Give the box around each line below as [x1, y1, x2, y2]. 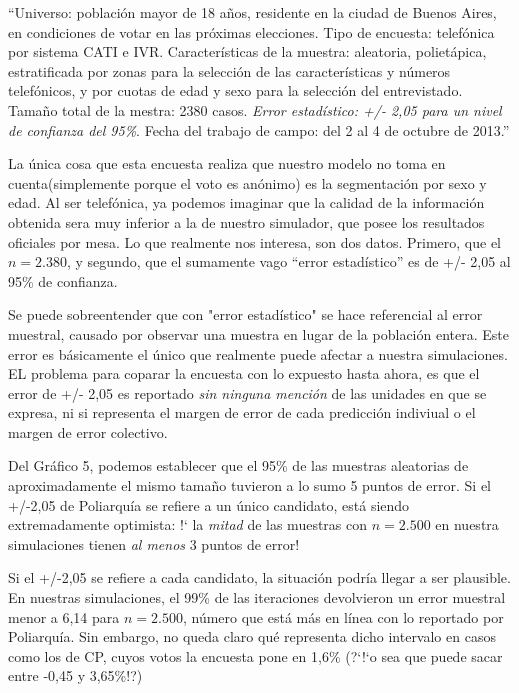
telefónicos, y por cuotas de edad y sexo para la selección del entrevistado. [8, 80, 463, 101]
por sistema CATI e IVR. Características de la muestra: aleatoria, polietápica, [8, 41, 487, 62]
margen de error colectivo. [8, 421, 168, 442]
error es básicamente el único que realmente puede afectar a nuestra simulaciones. [8, 343, 508, 364]
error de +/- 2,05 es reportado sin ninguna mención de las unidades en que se [8, 382, 487, 403]
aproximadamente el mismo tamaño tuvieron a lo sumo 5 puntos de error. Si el [8, 475, 492, 496]
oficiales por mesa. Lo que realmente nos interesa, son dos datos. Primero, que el [8, 231, 502, 252]
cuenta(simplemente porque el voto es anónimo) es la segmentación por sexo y [8, 172, 487, 193]
